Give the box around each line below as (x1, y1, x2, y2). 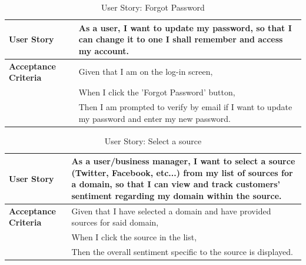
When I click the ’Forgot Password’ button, (78, 86, 235, 98)
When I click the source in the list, (71, 231, 197, 243)
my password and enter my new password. (78, 112, 231, 124)
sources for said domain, (71, 216, 159, 228)
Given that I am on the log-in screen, (78, 65, 213, 78)
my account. (78, 44, 129, 57)
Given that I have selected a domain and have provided (71, 204, 271, 217)
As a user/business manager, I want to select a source (71, 155, 295, 167)
